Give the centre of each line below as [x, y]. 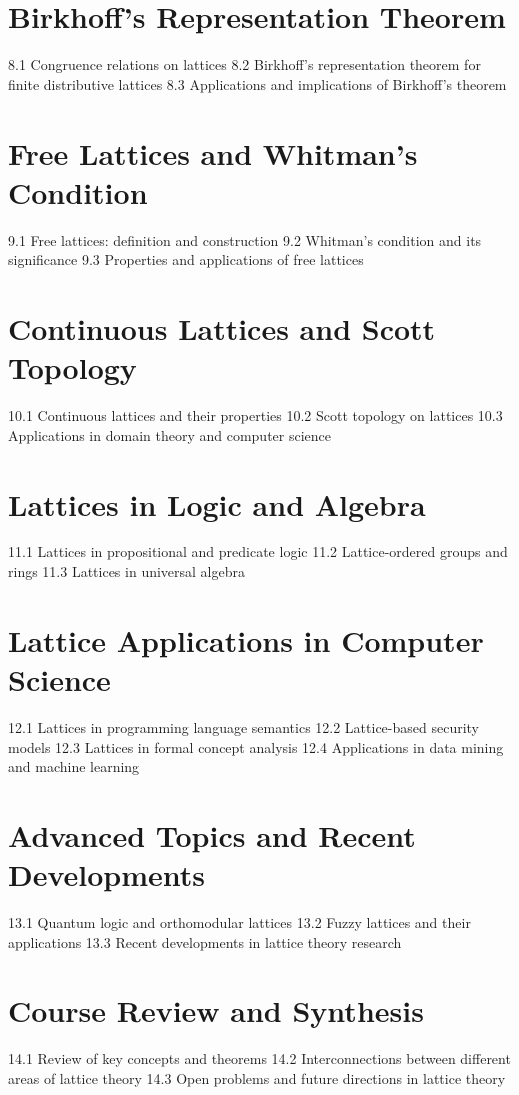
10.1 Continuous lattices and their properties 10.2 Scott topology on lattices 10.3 [255, 415]
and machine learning [74, 766]
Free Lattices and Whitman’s [213, 152]
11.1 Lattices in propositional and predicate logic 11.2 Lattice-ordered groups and [258, 551]
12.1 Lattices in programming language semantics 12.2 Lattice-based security [244, 726]
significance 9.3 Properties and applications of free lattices [186, 259]
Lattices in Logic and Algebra [217, 503]
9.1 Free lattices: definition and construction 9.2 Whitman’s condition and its [245, 239]
